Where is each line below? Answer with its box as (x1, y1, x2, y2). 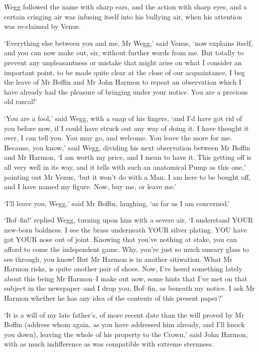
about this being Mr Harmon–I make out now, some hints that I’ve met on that (4, 273, 248, 283)
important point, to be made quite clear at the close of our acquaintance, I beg (4, 67, 245, 77)
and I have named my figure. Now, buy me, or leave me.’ (4, 181, 176, 192)
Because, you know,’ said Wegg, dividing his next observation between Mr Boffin (4, 142, 251, 152)
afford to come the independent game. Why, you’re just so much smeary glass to (4, 244, 249, 254)
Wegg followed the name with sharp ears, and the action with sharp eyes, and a (4, 1, 247, 11)
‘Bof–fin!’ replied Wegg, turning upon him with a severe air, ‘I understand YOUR (4, 215, 254, 225)
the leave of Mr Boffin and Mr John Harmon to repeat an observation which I (4, 77, 242, 87)
